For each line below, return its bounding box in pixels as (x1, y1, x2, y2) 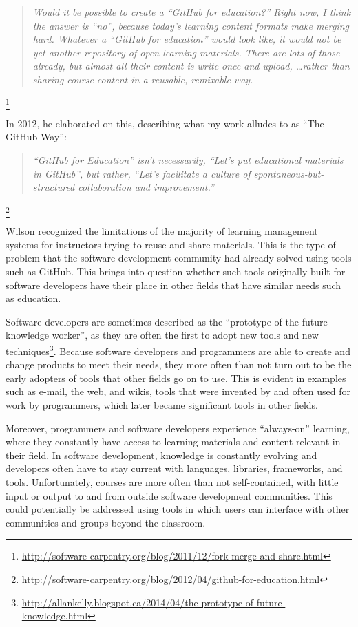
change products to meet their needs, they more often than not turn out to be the (6, 357, 352, 372)
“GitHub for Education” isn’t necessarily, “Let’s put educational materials (32, 153, 344, 167)
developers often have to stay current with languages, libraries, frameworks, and (6, 461, 343, 476)
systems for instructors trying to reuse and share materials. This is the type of (6, 237, 336, 251)
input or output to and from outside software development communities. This (6, 488, 333, 502)
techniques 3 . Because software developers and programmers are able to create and (6, 341, 350, 358)
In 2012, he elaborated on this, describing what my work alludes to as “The (6, 116, 324, 130)
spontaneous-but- (253, 166, 324, 180)
